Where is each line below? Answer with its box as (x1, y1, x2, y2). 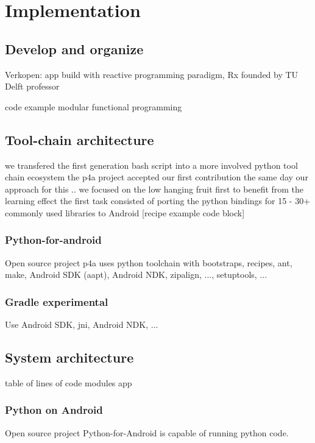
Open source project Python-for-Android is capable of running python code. (5, 426, 289, 439)
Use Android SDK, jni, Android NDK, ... (5, 318, 158, 331)
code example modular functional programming (5, 100, 182, 113)
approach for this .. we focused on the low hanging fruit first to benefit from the (5, 182, 304, 195)
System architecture (5, 348, 134, 367)
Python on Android (5, 402, 103, 417)
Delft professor (5, 80, 60, 93)
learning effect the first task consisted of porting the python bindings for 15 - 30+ (5, 194, 311, 207)
